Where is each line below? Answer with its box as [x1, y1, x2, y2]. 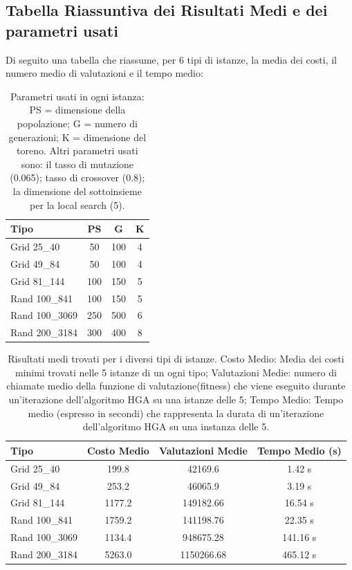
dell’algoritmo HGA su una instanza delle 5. [82, 419, 270, 434]
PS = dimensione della [29, 102, 126, 117]
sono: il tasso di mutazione [21, 156, 134, 171]
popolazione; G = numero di [17, 116, 138, 130]
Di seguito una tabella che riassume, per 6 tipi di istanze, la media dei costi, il [6, 52, 337, 66]
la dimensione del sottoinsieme [12, 183, 142, 198]
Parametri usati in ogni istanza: [10, 89, 145, 103]
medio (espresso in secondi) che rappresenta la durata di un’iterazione [28, 405, 324, 420]
